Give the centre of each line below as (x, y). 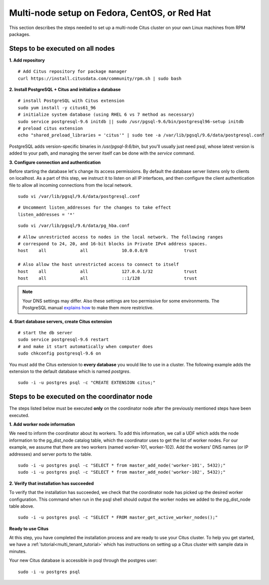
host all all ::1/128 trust (107, 278)
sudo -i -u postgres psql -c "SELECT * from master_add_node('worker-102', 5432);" (122, 472)
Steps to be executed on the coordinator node (81, 397)
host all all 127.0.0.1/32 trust (107, 271)
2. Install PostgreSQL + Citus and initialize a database (65, 90)
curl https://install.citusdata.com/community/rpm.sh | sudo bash (100, 78)
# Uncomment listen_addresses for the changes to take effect (95, 208)
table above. (22, 506)
